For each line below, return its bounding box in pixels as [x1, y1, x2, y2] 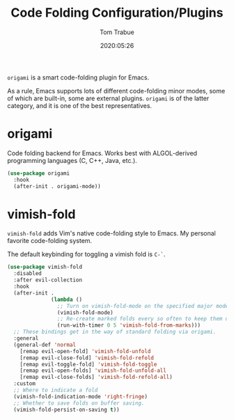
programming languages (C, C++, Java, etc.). [7, 156, 137, 164]
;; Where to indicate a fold [13, 387, 98, 394]
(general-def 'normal [13, 341, 77, 348]
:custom [13, 380, 36, 387]
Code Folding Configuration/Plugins [10, 5, 224, 21]
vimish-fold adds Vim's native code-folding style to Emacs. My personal [7, 229, 216, 238]
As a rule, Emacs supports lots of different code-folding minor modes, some [7, 86, 226, 95]
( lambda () [51, 296, 82, 303]
